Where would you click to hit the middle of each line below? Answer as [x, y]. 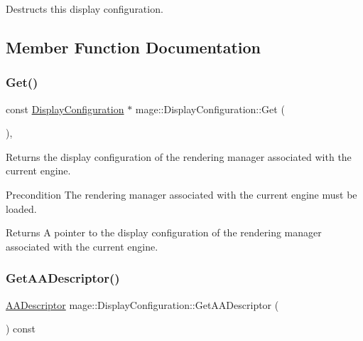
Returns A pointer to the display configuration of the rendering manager [164, 232]
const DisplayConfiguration [65, 109]
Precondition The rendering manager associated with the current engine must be [181, 194]
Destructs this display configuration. [85, 9]
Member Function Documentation [134, 47]
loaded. [21, 208]
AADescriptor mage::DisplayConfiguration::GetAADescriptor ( [142, 304]
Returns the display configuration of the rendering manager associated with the [179, 156]
